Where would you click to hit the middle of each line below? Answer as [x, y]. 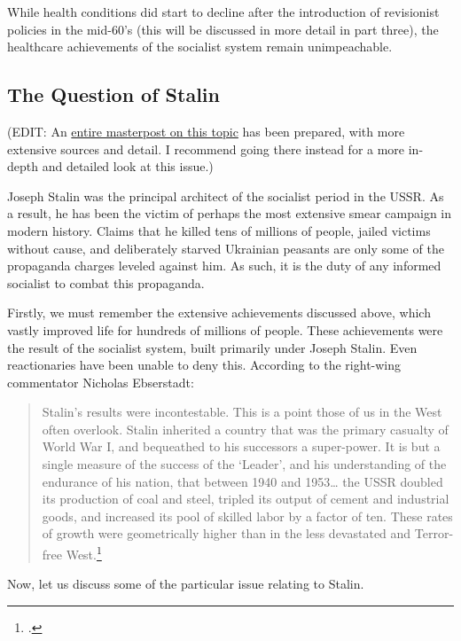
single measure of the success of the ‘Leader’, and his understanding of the [244, 464]
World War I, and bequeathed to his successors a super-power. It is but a [241, 446]
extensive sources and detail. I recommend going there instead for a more [206, 149]
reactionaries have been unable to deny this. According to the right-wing [204, 365]
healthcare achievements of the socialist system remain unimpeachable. [200, 47]
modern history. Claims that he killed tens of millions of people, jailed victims [219, 230]
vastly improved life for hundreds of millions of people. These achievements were [225, 329]
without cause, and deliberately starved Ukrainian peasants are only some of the [226, 248]
